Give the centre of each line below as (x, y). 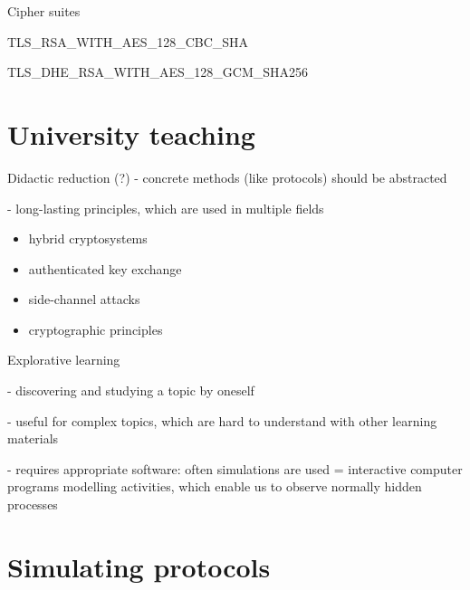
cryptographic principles (96, 329)
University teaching (131, 133)
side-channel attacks (84, 299)
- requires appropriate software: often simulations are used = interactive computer (235, 468)
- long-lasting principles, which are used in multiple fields (166, 208)
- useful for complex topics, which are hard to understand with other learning (222, 420)
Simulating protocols (139, 566)
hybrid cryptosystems (88, 238)
